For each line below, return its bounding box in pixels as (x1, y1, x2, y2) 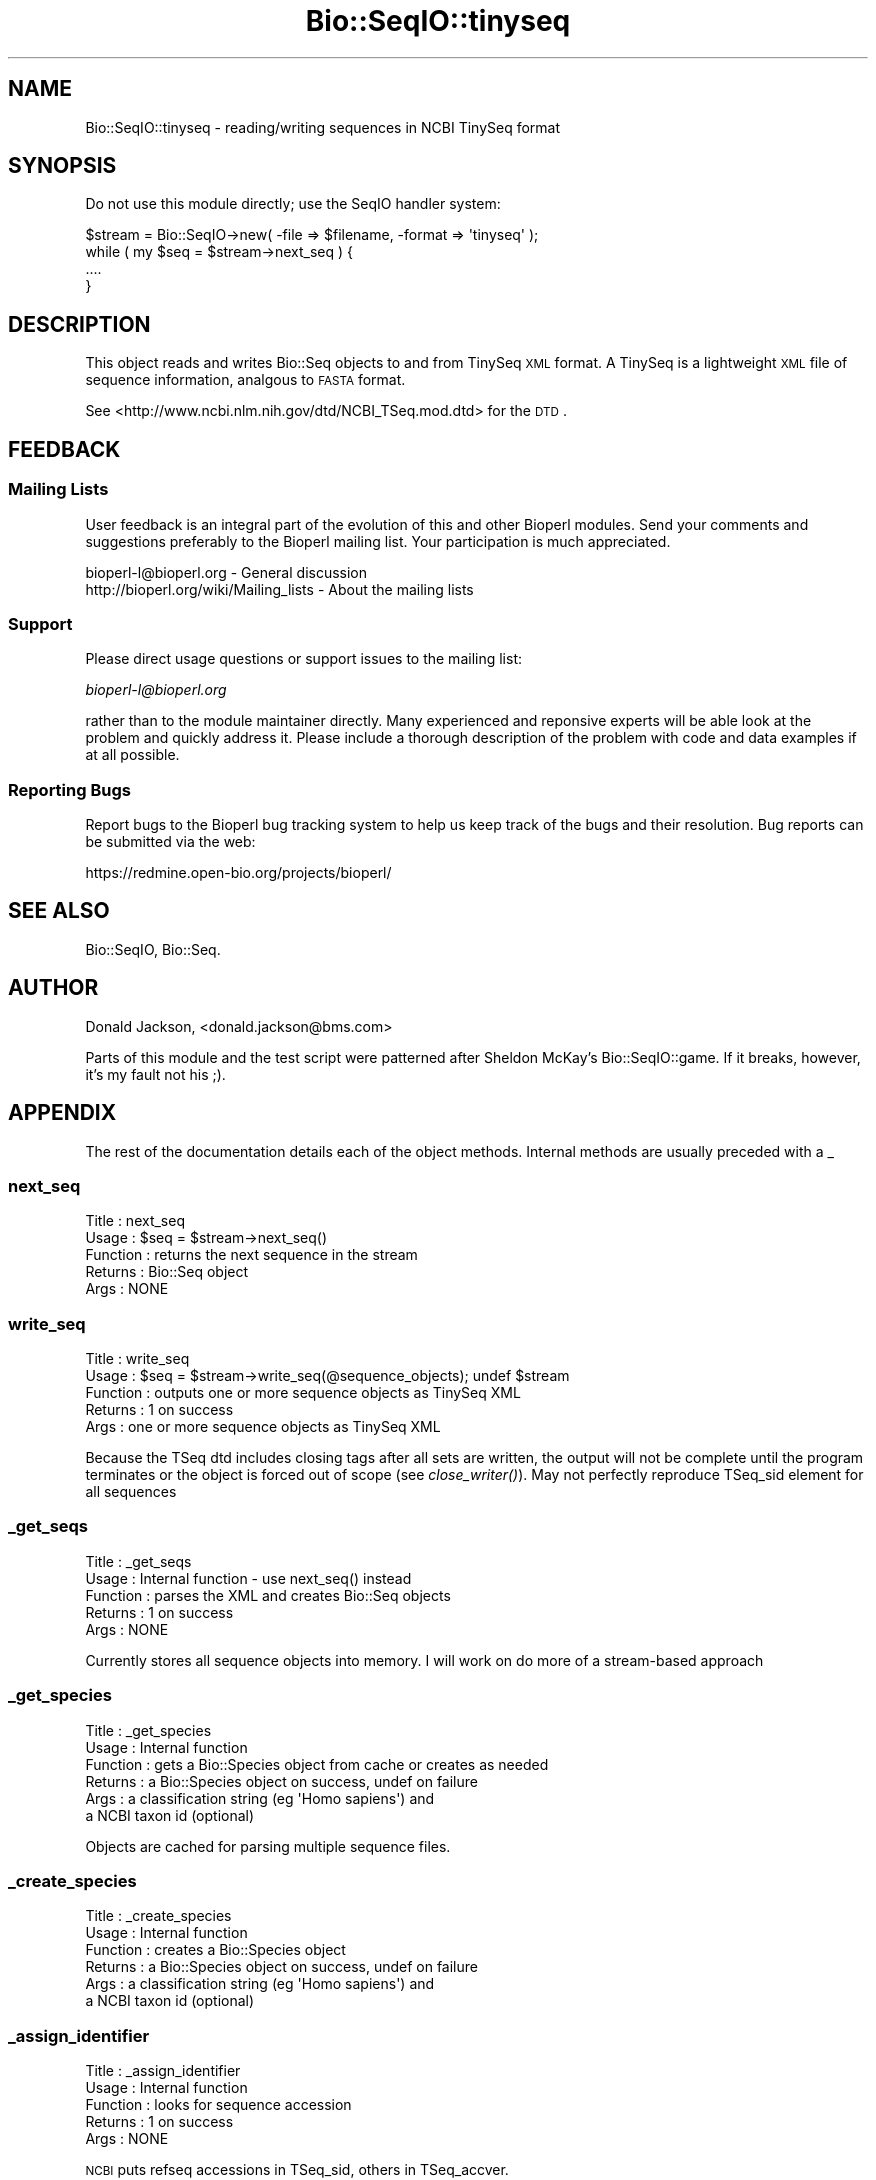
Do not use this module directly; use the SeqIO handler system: (85, 195, 501, 213)
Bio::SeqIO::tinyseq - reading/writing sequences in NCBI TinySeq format (85, 118, 561, 136)
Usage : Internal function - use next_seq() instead (85, 1569, 412, 1587)
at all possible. (85, 746, 180, 764)
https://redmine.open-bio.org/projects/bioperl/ (85, 864, 392, 881)
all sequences (85, 1483, 177, 1501)
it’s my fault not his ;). (85, 1065, 226, 1083)
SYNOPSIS (8, 153, 117, 179)
